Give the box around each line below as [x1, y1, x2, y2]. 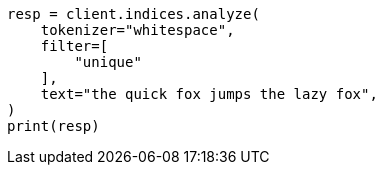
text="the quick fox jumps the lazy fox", [40, 86, 378, 102]
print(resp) [7, 118, 100, 134]
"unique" [74, 54, 142, 70]
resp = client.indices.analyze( [7, 6, 260, 22]
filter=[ [40, 38, 109, 54]
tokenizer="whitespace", [40, 22, 235, 38]
